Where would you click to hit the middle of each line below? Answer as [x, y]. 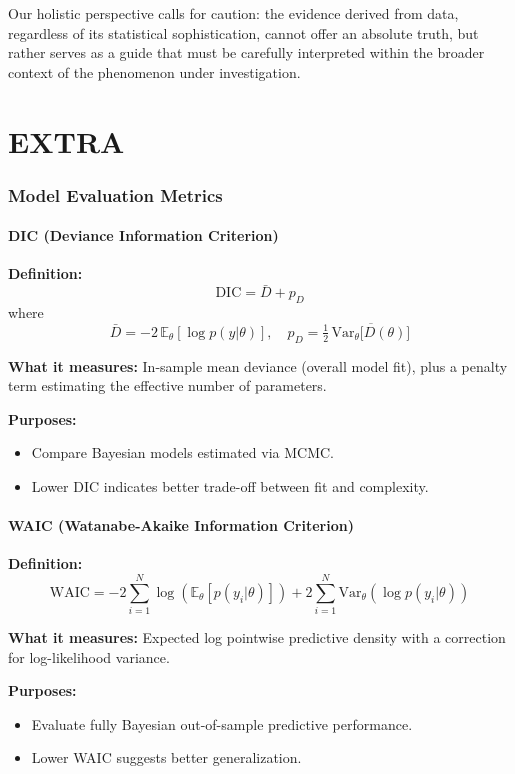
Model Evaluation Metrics [115, 194]
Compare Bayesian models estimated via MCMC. [182, 452]
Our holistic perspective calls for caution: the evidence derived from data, [233, 13]
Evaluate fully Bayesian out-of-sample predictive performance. [222, 723]
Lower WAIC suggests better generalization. [166, 757]
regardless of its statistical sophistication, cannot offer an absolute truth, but [243, 32]
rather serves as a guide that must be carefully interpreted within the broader [246, 52]
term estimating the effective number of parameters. [167, 385]
